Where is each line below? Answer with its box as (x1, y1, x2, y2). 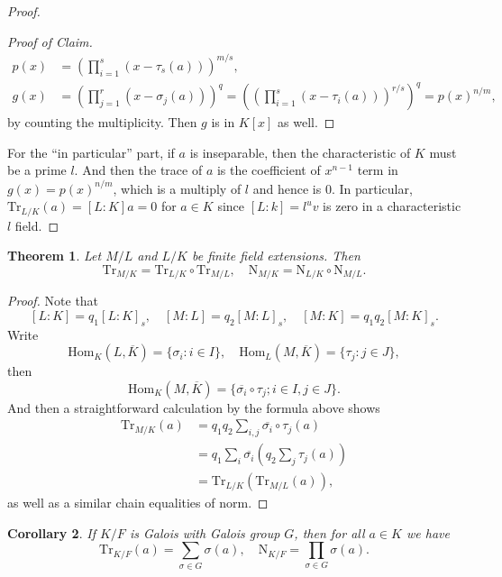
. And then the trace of (74, 160, 203, 179)
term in (357, 160, 398, 179)
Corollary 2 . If (7, 523, 96, 542)
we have (406, 523, 450, 542)
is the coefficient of (216, 160, 321, 179)
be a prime (7, 160, 67, 179)
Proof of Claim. (7, 32, 93, 50)
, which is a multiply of (113, 179, 242, 197)
